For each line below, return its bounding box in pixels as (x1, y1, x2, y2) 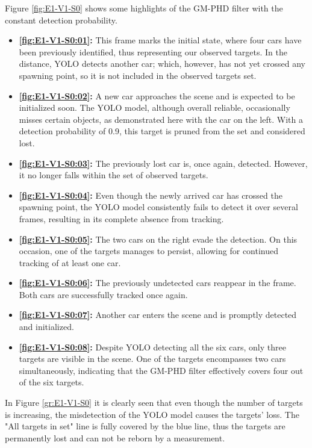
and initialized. (19, 320, 74, 333)
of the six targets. (19, 376, 84, 388)
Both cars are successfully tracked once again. (19, 288, 188, 300)
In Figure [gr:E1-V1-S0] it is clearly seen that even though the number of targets (5, 396, 303, 409)
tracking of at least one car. (19, 256, 121, 269)
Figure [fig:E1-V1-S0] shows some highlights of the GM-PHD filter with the (5, 2, 283, 14)
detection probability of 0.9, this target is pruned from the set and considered (19, 125, 305, 137)
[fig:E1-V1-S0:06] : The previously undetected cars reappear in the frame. (19, 276, 296, 289)
